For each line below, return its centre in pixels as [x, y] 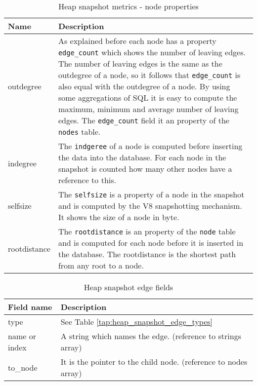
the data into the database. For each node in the [142, 157]
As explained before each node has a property [137, 41]
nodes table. [79, 132]
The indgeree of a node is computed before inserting [150, 146]
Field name [30, 307]
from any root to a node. [101, 265]
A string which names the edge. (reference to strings [151, 336]
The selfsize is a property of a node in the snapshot [151, 194]
